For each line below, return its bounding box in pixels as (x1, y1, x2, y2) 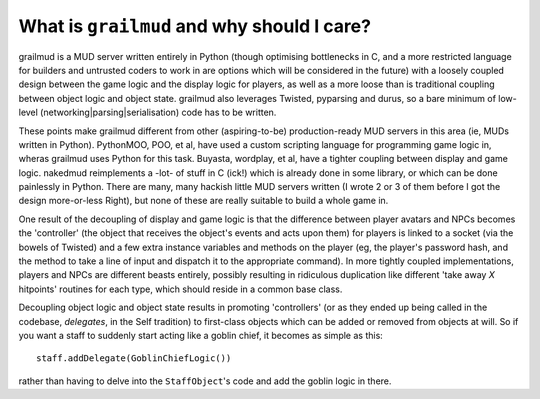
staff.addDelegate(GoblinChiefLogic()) (36, 353, 232, 364)
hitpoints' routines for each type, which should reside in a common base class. (18, 283, 343, 295)
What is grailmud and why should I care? (18, 15, 372, 37)
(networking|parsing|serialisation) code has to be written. (40, 106, 277, 119)
